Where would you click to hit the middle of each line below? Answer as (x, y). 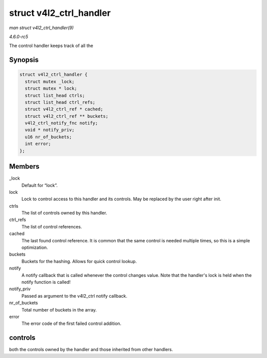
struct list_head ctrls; (55, 95)
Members (24, 166)
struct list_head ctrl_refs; (60, 102)
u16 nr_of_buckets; (48, 137)
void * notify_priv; (50, 130)
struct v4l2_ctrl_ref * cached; (64, 109)
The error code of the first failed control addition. (71, 323)
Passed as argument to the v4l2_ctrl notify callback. (74, 296)
